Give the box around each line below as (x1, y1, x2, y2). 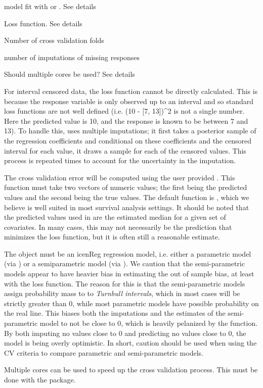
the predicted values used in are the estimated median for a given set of (4, 212, 226, 222)
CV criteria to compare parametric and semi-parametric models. (4, 347, 203, 358)
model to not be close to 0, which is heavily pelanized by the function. (39, 318, 258, 328)
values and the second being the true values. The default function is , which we (4, 191, 249, 202)
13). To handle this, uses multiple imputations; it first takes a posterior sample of (4, 125, 256, 136)
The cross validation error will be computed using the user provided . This (4, 172, 235, 182)
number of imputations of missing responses (4, 52, 140, 62)
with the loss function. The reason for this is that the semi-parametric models (4, 278, 245, 288)
